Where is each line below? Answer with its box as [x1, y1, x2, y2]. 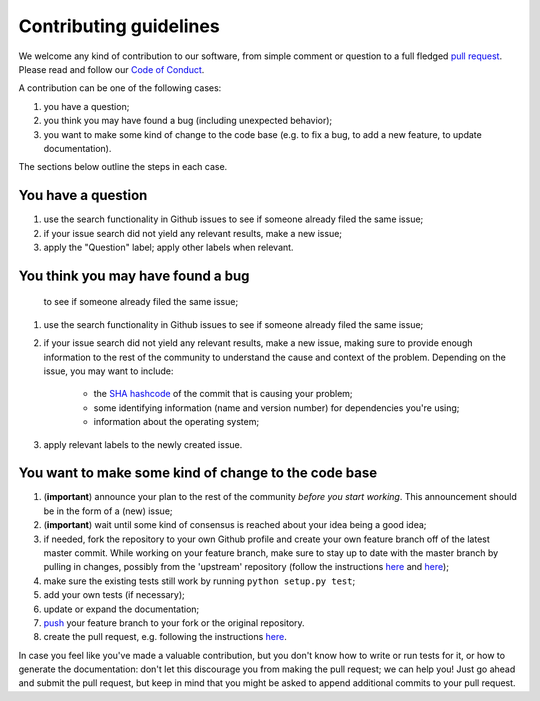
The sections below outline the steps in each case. [18, 161, 228, 173]
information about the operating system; [93, 416, 260, 428]
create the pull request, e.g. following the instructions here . [43, 631, 287, 643]
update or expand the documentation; [43, 603, 200, 615]
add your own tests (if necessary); [43, 589, 185, 601]
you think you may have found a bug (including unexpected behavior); [43, 115, 333, 127]
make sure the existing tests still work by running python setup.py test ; [43, 575, 356, 587]
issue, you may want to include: [43, 365, 174, 377]
